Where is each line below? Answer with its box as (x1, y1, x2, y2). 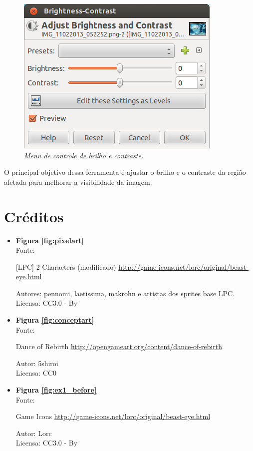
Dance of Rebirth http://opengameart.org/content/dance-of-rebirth (15, 341, 223, 352)
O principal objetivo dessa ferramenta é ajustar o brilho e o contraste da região (4, 167, 246, 177)
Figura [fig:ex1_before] (15, 385, 97, 395)
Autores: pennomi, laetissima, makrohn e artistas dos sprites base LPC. (15, 288, 235, 298)
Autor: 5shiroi (15, 358, 58, 368)
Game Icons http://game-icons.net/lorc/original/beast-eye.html (15, 411, 211, 422)
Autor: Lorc (15, 428, 52, 438)
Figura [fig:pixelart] (15, 235, 84, 245)
